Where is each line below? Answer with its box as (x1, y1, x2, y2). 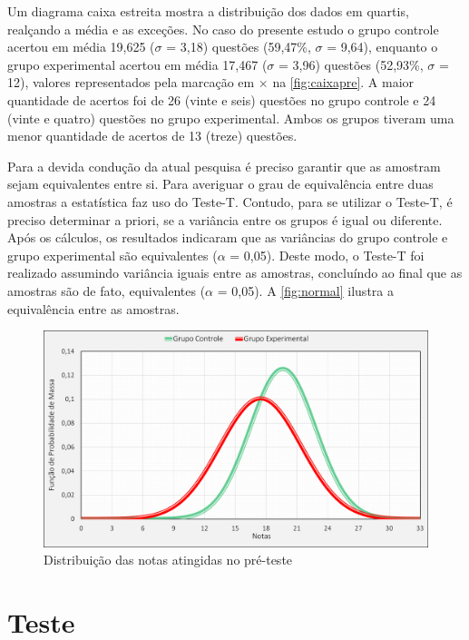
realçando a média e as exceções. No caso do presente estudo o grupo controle (7, 19, 439, 38)
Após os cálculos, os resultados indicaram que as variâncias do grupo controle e (7, 228, 448, 247)
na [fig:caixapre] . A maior (272, 73, 415, 92)
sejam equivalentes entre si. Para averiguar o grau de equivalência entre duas (7, 174, 434, 193)
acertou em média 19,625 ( (7, 37, 155, 56)
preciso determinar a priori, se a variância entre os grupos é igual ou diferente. (7, 210, 443, 229)
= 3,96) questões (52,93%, (278, 54, 424, 74)
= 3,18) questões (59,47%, (166, 37, 311, 56)
